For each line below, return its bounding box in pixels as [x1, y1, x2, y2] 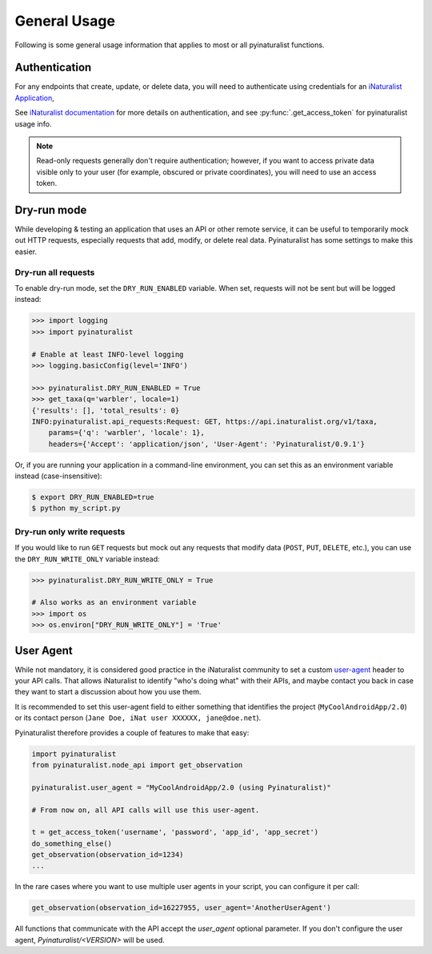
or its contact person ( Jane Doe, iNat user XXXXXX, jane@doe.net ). [14, 713, 262, 723]
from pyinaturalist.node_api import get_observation [31, 760, 243, 769]
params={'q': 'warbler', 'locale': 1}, [48, 429, 206, 437]
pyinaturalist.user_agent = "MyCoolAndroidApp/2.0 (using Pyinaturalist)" [31, 783, 332, 792]
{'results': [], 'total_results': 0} [31, 405, 180, 415]
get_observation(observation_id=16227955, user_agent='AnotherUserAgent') [31, 904, 332, 912]
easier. [14, 247, 38, 256]
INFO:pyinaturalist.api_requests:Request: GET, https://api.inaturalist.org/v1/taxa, [31, 417, 378, 426]
